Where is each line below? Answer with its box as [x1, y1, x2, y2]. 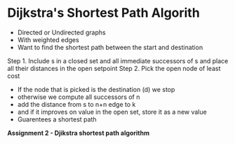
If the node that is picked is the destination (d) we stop [17, 85, 175, 93]
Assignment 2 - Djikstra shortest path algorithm [7, 129, 149, 137]
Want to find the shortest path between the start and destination [17, 43, 203, 51]
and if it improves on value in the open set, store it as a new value [17, 107, 207, 116]
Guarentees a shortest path [17, 114, 97, 124]
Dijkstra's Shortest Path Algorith [7, 5, 200, 21]
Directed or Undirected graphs [17, 28, 107, 37]
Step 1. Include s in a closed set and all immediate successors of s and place [7, 56, 229, 65]
